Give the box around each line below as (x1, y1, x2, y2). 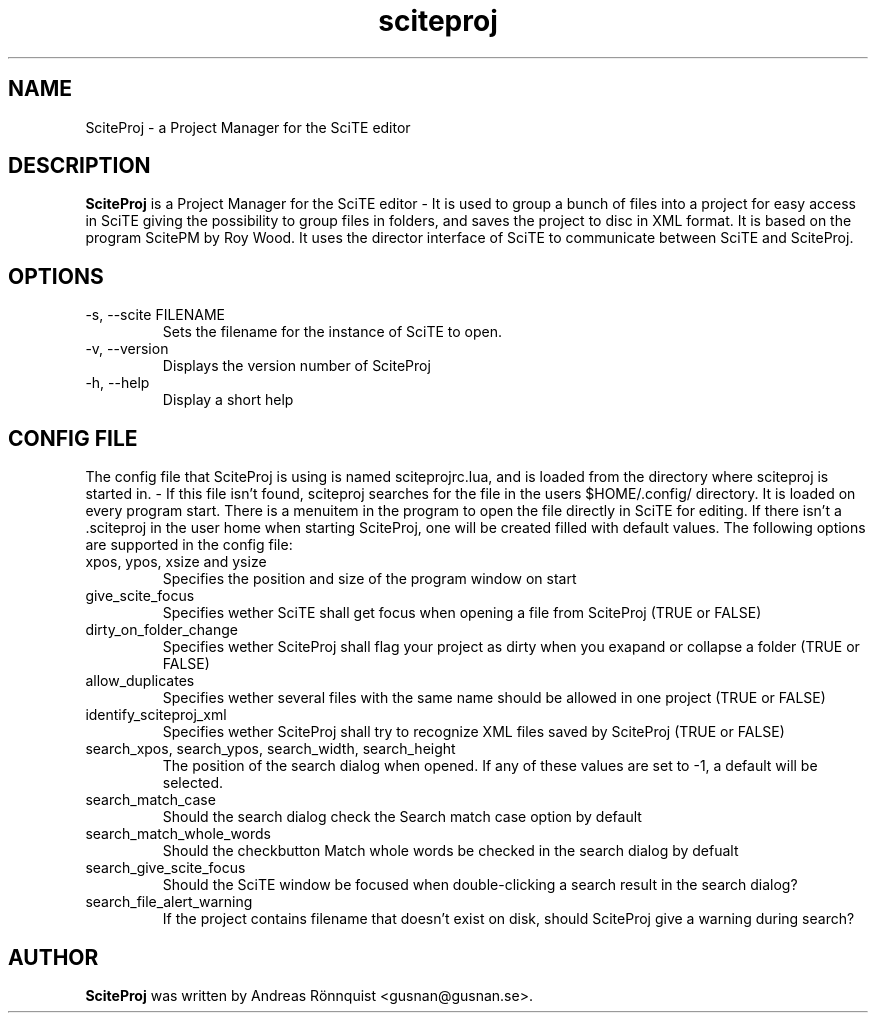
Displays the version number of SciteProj (162, 357, 431, 375)
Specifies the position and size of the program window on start (162, 570, 577, 588)
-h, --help (85, 374, 150, 392)
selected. (162, 774, 224, 792)
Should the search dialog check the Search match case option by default (162, 808, 642, 826)
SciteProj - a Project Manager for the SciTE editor (85, 118, 411, 136)
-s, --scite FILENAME (85, 306, 226, 324)
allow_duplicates (85, 672, 195, 690)
